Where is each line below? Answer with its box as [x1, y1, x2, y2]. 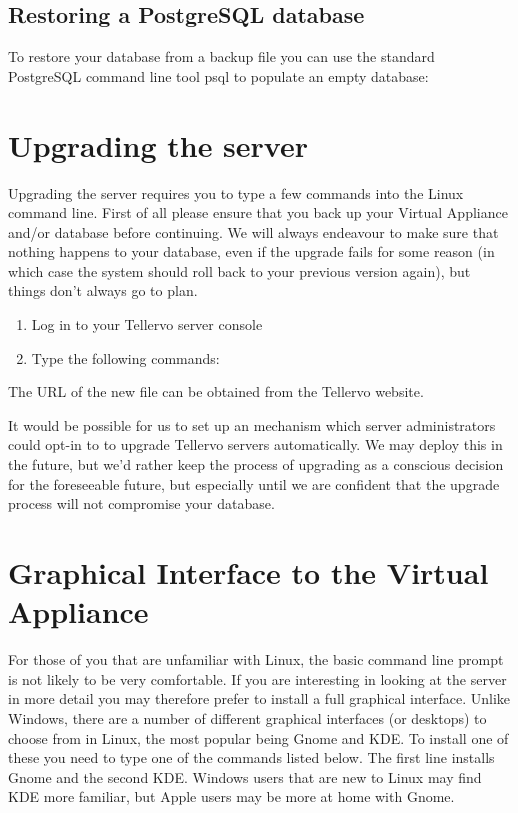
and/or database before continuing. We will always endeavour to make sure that [8, 221, 499, 242]
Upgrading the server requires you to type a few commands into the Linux [8, 182, 464, 203]
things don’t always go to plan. [8, 280, 198, 301]
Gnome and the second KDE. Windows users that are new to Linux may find [8, 766, 482, 787]
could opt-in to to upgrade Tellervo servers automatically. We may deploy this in [8, 434, 503, 455]
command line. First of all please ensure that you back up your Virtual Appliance [8, 202, 508, 223]
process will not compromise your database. [8, 493, 275, 514]
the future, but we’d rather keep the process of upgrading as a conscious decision [8, 454, 504, 475]
